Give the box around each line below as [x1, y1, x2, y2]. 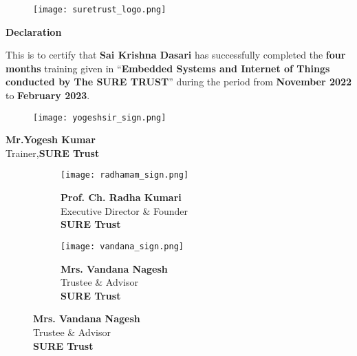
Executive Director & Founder [61, 203, 188, 218]
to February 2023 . [6, 88, 90, 103]
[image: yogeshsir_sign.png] [33, 112, 166, 123]
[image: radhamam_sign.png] [61, 170, 189, 180]
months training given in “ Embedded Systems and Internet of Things [6, 61, 330, 75]
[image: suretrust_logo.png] [33, 5, 166, 14]
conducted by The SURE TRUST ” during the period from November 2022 [6, 74, 352, 89]
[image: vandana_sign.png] [61, 241, 184, 251]
